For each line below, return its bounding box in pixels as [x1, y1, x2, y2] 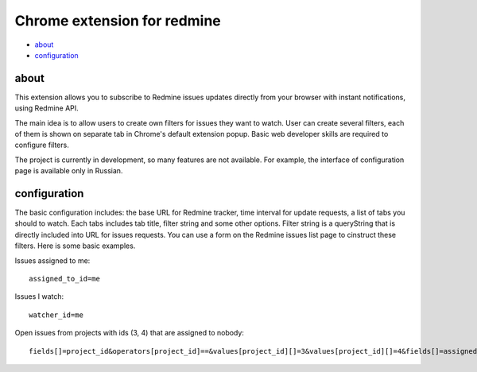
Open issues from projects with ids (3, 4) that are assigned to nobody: [14, 328, 244, 338]
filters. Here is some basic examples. [14, 241, 136, 250]
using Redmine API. [14, 103, 79, 113]
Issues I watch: [14, 292, 64, 301]
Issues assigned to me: [14, 255, 91, 265]
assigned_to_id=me [29, 274, 101, 284]
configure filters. [14, 140, 69, 150]
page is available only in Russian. [14, 166, 123, 176]
